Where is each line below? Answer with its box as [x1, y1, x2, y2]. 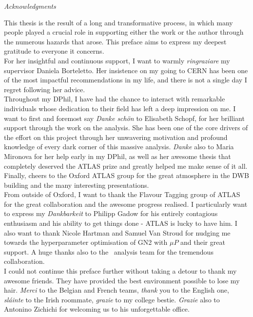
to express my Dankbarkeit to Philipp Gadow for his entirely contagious [4, 208, 218, 218]
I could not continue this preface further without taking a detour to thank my [4, 266, 237, 276]
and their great [180, 237, 225, 247]
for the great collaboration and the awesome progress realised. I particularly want [4, 198, 248, 209]
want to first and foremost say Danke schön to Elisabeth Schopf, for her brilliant [4, 113, 245, 123]
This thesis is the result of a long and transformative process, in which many [4, 17, 233, 27]
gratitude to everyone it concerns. [4, 46, 104, 56]
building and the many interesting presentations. [4, 179, 149, 190]
